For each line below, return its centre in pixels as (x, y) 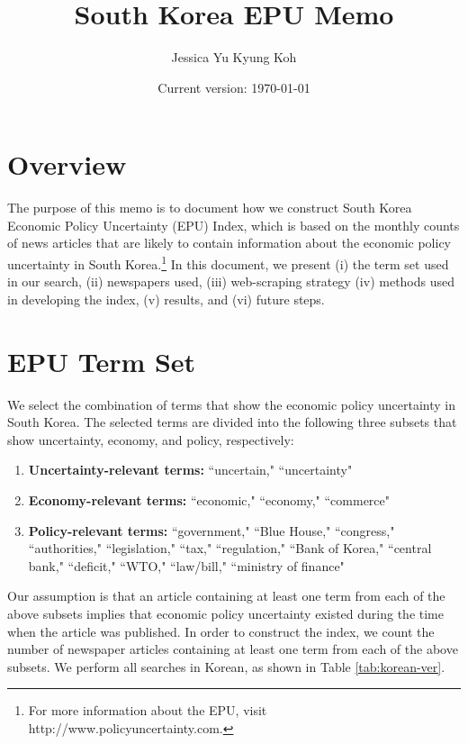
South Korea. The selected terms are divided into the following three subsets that (232, 422)
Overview (67, 164)
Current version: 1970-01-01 (234, 87)
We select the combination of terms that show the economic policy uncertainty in (232, 404)
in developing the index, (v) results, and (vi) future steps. (166, 299)
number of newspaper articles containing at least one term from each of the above (233, 649)
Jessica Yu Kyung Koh (234, 57)
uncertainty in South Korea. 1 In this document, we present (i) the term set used (228, 263)
